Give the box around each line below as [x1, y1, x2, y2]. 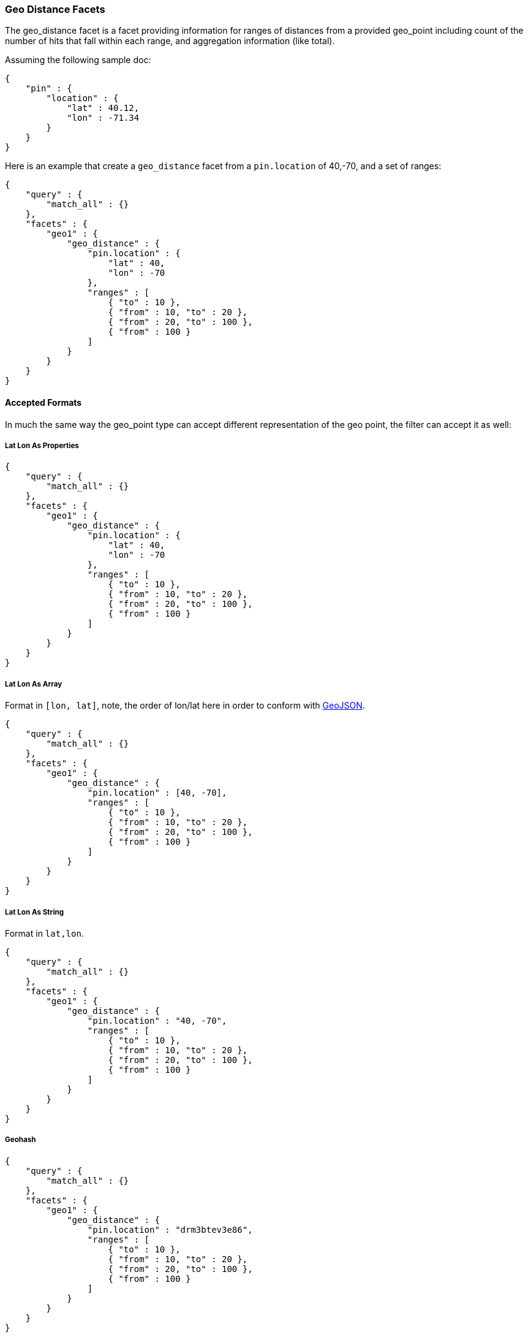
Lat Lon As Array [5, 679, 62, 688]
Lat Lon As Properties [5, 441, 79, 450]
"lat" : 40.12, [67, 103, 140, 113]
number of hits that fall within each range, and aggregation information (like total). [5, 36, 335, 47]
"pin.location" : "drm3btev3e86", [87, 1224, 253, 1235]
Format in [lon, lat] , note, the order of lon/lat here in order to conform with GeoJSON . [5, 700, 365, 711]
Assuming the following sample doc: [5, 55, 151, 66]
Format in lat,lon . [5, 928, 84, 939]
